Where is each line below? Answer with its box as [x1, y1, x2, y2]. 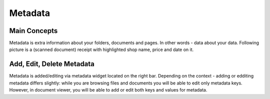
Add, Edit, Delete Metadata [9, 60, 95, 68]
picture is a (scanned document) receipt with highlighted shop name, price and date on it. [9, 46, 194, 52]
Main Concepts [9, 26, 58, 35]
